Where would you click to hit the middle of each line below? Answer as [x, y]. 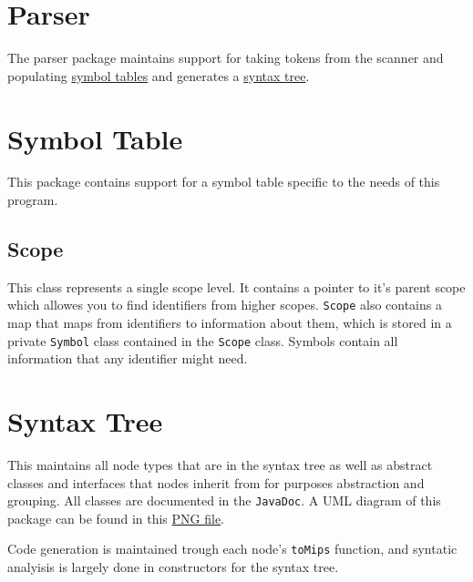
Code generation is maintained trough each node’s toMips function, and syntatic [232, 549]
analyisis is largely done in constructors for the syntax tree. [173, 567]
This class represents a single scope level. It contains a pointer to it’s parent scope [236, 286]
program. [33, 200]
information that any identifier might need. [128, 358]
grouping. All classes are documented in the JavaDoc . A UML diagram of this [224, 500]
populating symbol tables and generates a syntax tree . [159, 75]
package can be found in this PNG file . [116, 518]
